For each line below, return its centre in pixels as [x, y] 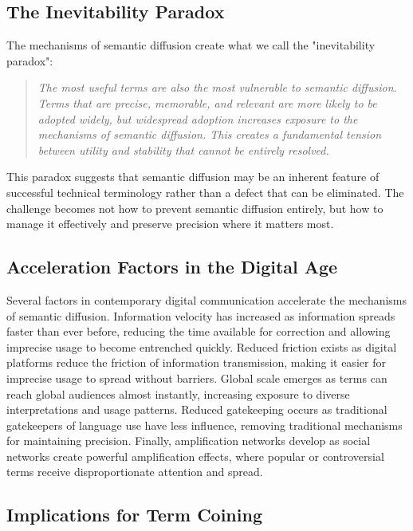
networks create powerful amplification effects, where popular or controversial [195, 456]
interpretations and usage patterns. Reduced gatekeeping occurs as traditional [197, 409]
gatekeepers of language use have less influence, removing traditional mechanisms [205, 425]
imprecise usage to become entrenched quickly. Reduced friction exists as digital [202, 346]
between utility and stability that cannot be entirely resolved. [183, 149]
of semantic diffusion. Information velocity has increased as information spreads [201, 315]
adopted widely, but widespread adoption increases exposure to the [198, 118]
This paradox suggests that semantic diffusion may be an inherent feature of [193, 177]
